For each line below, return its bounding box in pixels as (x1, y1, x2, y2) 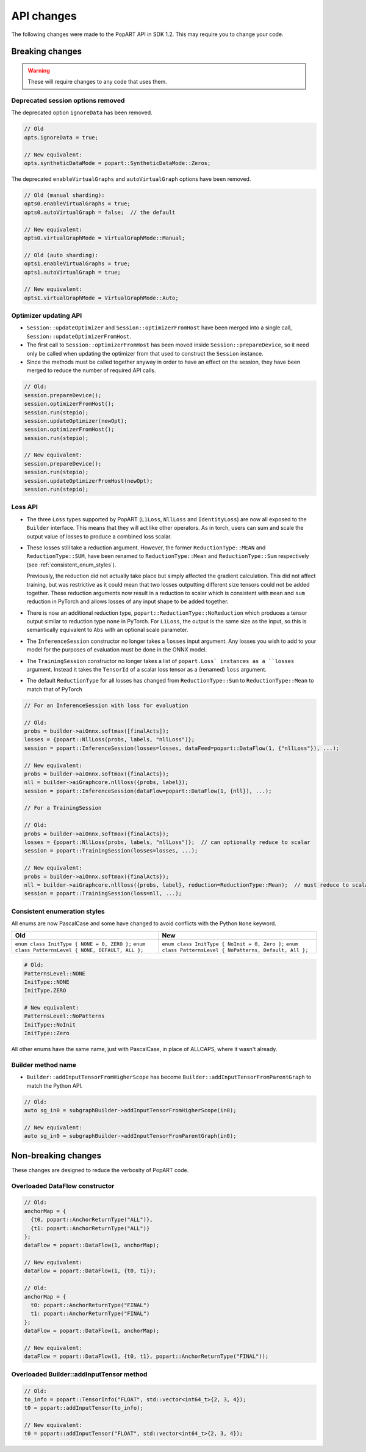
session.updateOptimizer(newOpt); (24, 417, 127, 424)
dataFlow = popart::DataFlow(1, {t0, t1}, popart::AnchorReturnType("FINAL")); (24, 1353, 269, 1360)
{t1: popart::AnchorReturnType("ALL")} (30, 1225, 150, 1231)
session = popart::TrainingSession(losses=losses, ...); (24, 847, 198, 854)
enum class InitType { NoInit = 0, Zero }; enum (162, 941, 298, 947)
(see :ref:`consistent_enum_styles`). (26, 561, 117, 568)
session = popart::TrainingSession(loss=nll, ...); (24, 890, 182, 897)
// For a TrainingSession (24, 804, 102, 812)
